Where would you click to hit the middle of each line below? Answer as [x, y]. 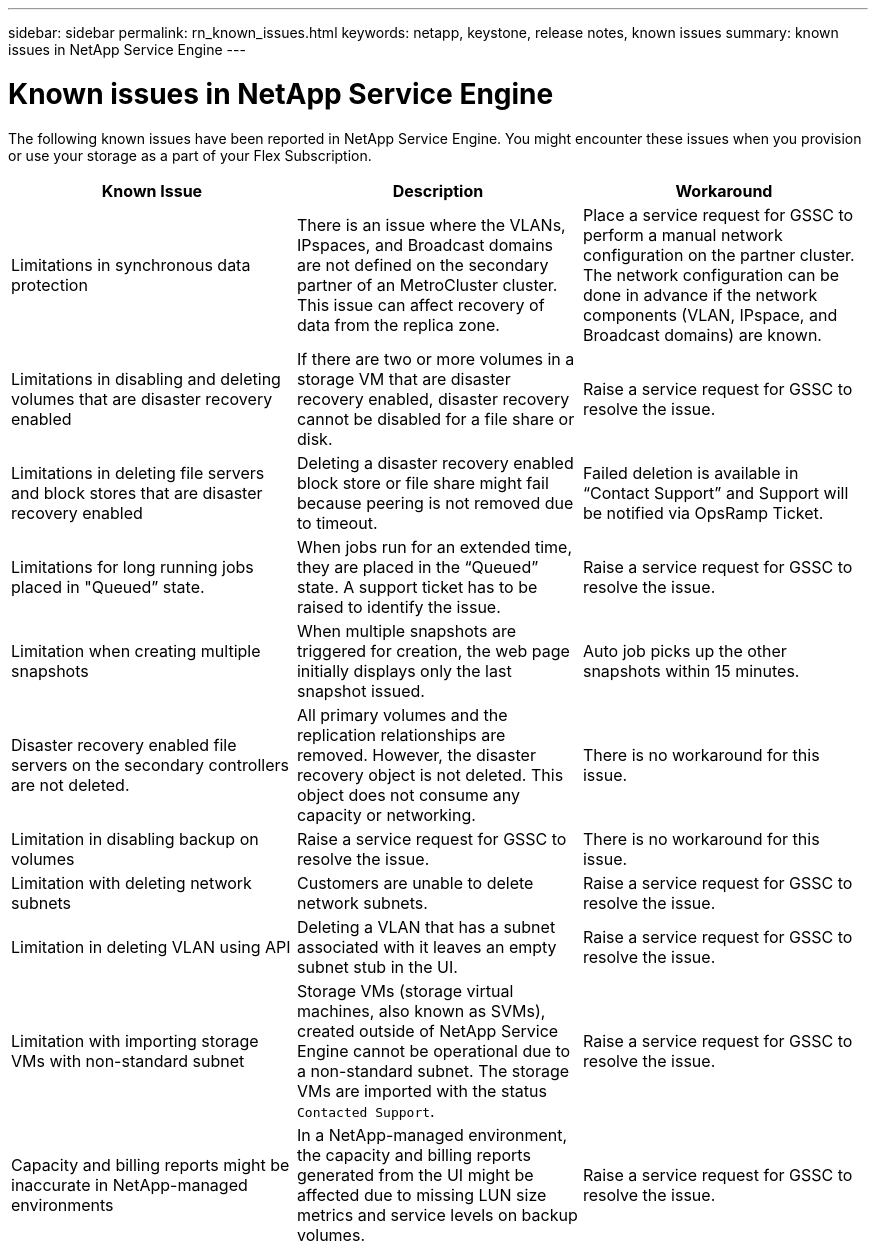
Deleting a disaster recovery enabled [435, 462]
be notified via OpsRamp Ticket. [703, 512]
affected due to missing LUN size [421, 1194]
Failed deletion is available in [690, 472]
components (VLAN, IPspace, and [710, 314]
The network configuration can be [711, 274]
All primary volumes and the [402, 714]
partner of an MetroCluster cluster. [427, 284]
